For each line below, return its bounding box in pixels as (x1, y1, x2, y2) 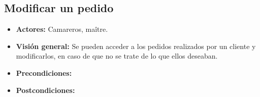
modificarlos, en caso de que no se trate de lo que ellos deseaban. (16, 51, 218, 61)
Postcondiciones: (16, 84, 75, 95)
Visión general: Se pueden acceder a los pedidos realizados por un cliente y (16, 40, 256, 51)
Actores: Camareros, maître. (16, 24, 108, 34)
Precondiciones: (16, 67, 72, 78)
